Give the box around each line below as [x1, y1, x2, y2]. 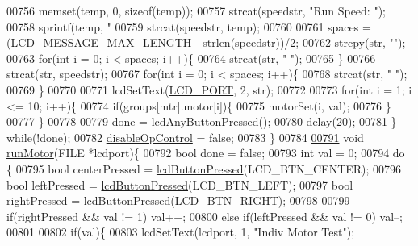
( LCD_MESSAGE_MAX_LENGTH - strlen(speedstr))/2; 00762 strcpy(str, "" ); [6, 34, 406, 51]
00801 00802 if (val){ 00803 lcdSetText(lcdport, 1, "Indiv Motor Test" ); [6, 223, 355, 240]
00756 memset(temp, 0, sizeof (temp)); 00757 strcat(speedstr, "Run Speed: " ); [6, 2, 386, 19]
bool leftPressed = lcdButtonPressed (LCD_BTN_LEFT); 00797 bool [6, 176, 353, 193]
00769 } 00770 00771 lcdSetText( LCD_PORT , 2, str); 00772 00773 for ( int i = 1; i [6, 81, 412, 98]
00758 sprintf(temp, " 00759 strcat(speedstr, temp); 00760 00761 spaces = [6, 18, 371, 35]
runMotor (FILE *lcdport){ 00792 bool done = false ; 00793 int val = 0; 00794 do [6, 144, 405, 161]
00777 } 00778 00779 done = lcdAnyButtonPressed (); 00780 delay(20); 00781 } [6, 113, 397, 130]
